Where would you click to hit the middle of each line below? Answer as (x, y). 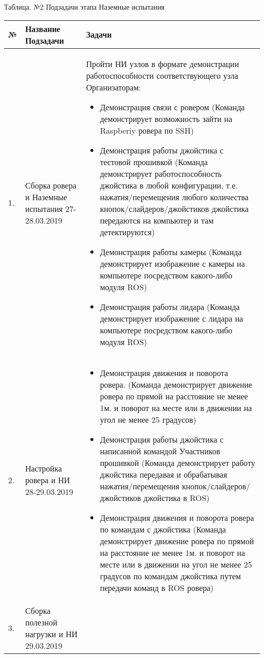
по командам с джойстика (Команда (163, 529)
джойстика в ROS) (176, 497)
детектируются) (127, 232)
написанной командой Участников (160, 451)
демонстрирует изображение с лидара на (171, 318)
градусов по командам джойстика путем (170, 576)
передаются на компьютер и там (157, 220)
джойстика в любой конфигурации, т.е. (169, 185)
